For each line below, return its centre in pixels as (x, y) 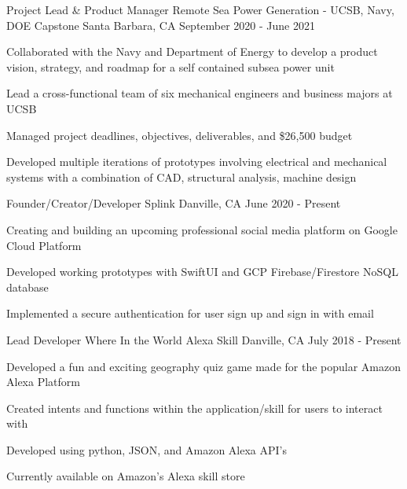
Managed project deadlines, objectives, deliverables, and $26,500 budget (180, 135)
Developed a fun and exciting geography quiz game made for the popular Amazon (203, 366)
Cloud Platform (44, 245)
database (27, 287)
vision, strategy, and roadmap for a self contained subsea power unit (170, 66)
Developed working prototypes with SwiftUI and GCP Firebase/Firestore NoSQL (202, 272)
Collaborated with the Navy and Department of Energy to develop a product (192, 51)
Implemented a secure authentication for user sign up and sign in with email (190, 313)
